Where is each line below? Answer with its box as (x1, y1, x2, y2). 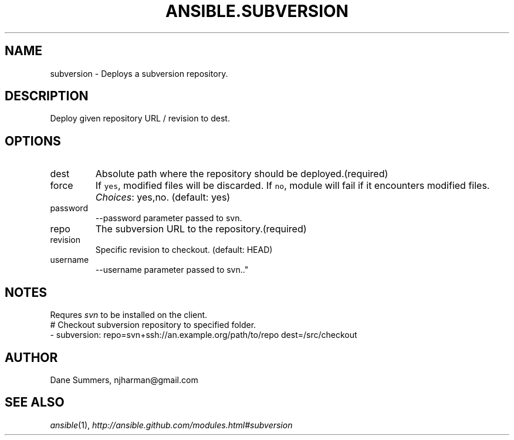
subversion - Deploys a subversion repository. (50, 68, 228, 79)
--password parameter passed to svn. (95, 213, 242, 224)
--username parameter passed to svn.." (95, 265, 249, 275)
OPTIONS (5, 133, 61, 148)
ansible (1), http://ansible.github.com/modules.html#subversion (50, 419, 293, 430)
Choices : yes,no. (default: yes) (95, 191, 231, 204)
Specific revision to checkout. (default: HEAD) (95, 245, 273, 255)
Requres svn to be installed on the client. (50, 310, 208, 320)
